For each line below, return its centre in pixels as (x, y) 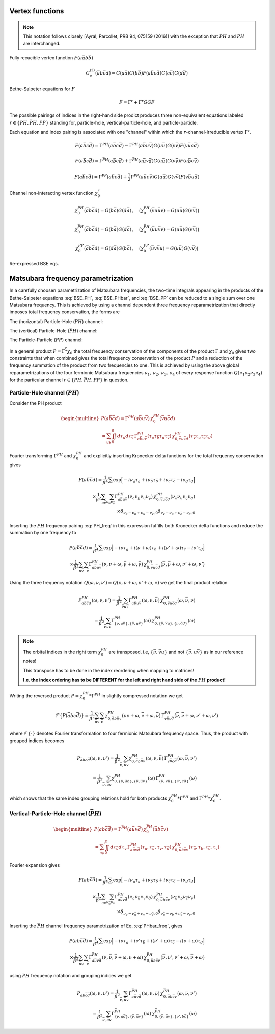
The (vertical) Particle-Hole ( (39, 331)
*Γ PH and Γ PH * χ (195, 798)
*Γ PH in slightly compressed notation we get (136, 695)
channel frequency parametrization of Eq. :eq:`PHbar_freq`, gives (114, 926)
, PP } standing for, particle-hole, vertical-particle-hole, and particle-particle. (117, 122)
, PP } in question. (110, 380)
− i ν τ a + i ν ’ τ (128, 941)
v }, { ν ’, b (176, 1017)
